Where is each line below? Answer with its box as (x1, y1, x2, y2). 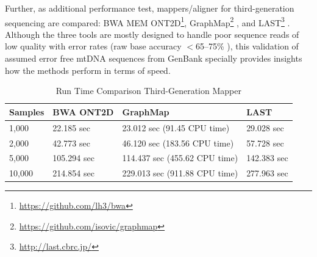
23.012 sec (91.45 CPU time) (122, 121, 230, 134)
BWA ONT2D (52, 105, 114, 118)
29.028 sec (246, 121, 284, 134)
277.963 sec (246, 167, 288, 179)
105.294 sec (52, 151, 94, 164)
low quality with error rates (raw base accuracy (5, 40, 182, 52)
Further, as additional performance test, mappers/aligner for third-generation (5, 2, 294, 14)
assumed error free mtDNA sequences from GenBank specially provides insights (5, 52, 302, 65)
